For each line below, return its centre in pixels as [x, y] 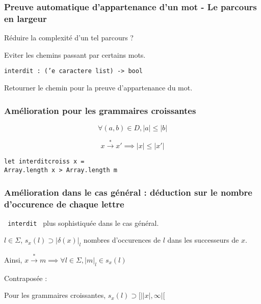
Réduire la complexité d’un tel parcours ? [69, 38]
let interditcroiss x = [44, 162]
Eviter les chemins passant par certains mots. [75, 54]
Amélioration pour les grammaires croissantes [100, 110]
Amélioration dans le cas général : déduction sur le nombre [128, 192]
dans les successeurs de [203, 240]
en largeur [25, 18]
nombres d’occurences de [122, 240]
